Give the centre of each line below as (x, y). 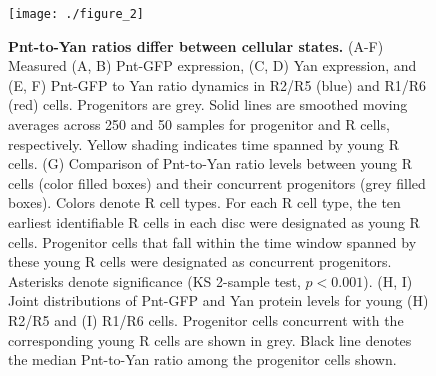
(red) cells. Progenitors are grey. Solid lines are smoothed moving (208, 104)
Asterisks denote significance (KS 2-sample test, (154, 280)
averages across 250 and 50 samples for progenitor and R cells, (199, 124)
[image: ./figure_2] (76, 14)
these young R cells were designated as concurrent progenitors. (200, 261)
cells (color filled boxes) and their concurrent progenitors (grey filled (217, 182)
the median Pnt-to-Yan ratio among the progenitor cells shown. (202, 359)
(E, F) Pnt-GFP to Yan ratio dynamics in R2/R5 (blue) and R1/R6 (217, 84)
